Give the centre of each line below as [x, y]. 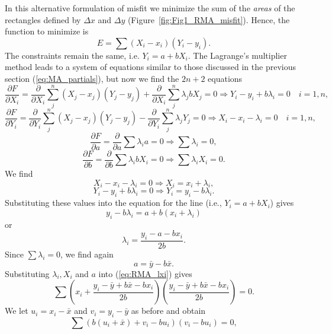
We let [17, 311]
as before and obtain [168, 311]
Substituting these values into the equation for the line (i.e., [113, 203]
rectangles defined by [43, 19]
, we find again [87, 254]
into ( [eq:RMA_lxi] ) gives [145, 273]
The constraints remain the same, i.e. [72, 55]
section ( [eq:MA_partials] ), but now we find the [92, 78]
